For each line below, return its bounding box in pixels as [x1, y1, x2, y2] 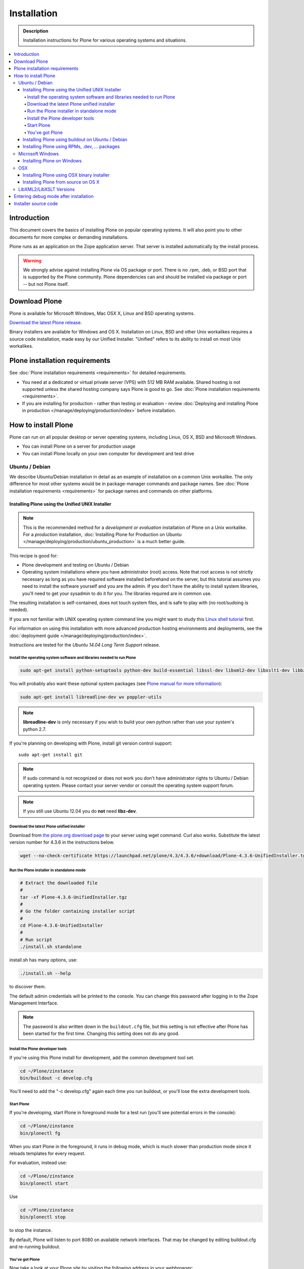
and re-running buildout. [9, 1244, 61, 1250]
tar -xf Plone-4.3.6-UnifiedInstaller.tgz [20, 894, 127, 900]
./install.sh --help [20, 971, 71, 977]
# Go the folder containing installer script [20, 909, 135, 914]
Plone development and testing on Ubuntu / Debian [22, 562, 129, 568]
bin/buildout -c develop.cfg [20, 1075, 93, 1081]
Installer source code [14, 201, 58, 207]
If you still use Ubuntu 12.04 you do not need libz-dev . [23, 808, 137, 814]
